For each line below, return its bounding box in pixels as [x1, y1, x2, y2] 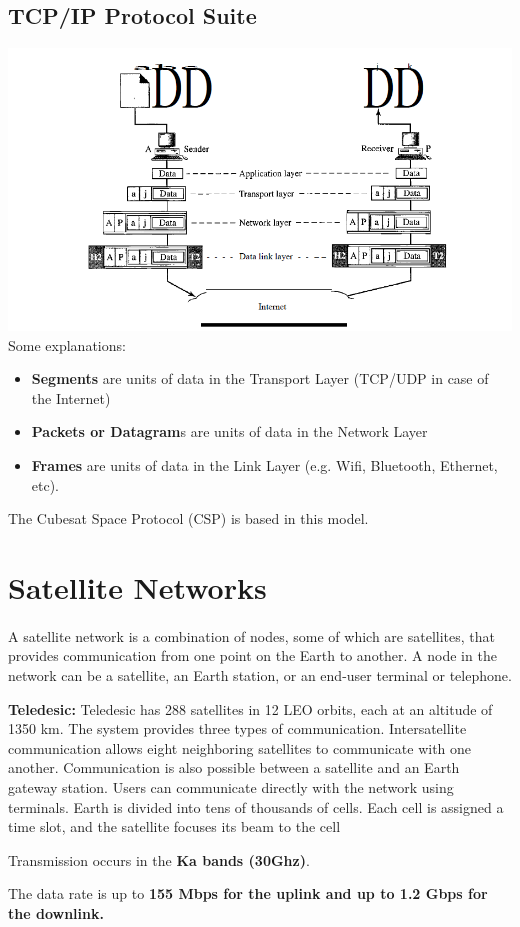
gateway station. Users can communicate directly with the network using [8, 776, 454, 797]
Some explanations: [8, 334, 126, 355]
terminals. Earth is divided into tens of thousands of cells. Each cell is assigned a [8, 796, 504, 817]
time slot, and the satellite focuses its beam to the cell [8, 816, 341, 837]
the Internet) [31, 387, 111, 408]
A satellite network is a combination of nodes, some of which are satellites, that [8, 625, 495, 646]
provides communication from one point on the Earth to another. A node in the [8, 645, 497, 666]
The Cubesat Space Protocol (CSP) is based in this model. [8, 508, 369, 529]
